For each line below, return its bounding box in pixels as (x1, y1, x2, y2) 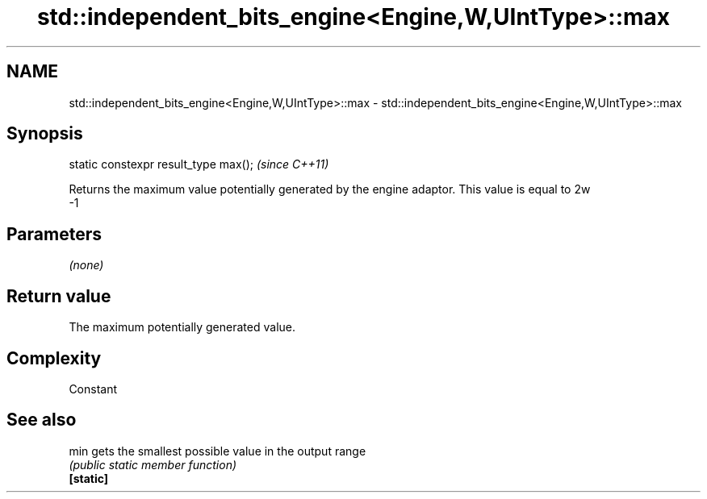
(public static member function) (69, 457, 237, 472)
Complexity (6, 347, 102, 368)
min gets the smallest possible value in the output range (69, 443, 366, 458)
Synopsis (6, 123, 83, 144)
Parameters (6, 223, 102, 244)
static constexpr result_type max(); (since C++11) (69, 157, 329, 172)
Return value (6, 285, 111, 306)
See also (6, 410, 77, 430)
